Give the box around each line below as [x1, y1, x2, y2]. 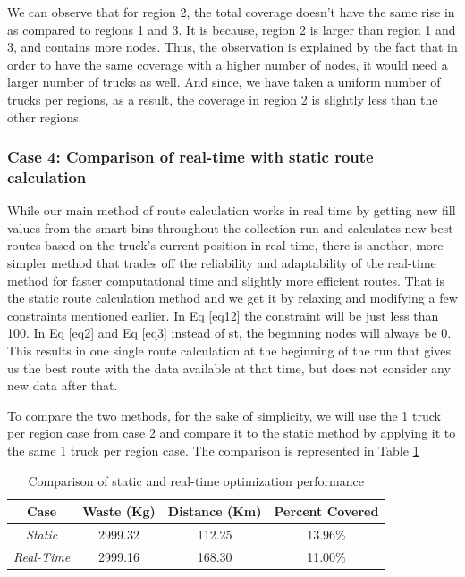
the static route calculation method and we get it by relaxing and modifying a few [7, 288, 458, 307]
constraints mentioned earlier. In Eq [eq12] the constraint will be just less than [7, 305, 439, 324]
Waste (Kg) [82, 502, 156, 521]
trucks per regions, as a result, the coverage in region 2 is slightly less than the [7, 89, 438, 108]
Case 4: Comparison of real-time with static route [7, 146, 374, 168]
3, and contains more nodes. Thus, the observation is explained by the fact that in [7, 38, 458, 56]
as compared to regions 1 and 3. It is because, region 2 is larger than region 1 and [7, 20, 456, 38]
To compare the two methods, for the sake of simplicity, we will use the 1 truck [7, 406, 441, 424]
